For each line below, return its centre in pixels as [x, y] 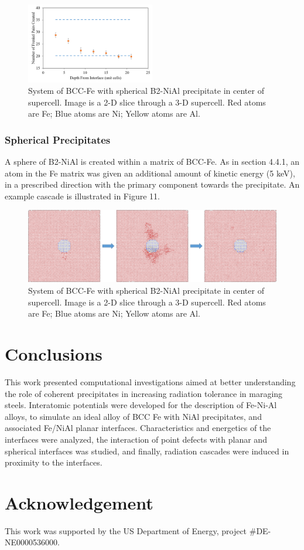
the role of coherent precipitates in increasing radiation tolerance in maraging [144, 393]
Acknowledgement [79, 502]
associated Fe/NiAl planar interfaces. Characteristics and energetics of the [138, 428]
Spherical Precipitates [58, 139]
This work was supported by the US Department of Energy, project [126, 530]
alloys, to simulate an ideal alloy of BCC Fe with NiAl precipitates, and [133, 416]
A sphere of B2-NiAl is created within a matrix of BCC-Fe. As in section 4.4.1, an [152, 162]
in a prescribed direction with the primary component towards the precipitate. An [152, 184]
